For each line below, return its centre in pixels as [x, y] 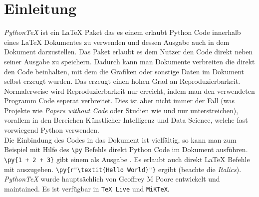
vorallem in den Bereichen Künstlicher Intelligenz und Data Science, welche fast [126, 120]
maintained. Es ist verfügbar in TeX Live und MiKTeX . [87, 188]
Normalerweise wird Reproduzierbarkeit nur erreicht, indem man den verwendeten [129, 91]
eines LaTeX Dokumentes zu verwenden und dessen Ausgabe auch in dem [117, 42]
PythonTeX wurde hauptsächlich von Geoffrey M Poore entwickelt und [112, 179]
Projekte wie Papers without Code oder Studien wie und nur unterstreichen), [121, 110]
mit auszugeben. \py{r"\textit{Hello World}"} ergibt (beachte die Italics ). [123, 169]
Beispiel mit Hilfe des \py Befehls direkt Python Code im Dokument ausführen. [126, 149]
